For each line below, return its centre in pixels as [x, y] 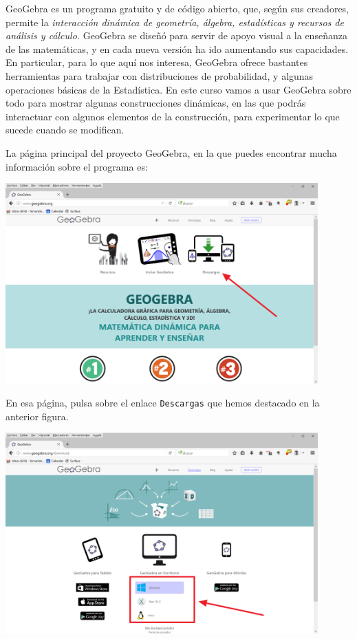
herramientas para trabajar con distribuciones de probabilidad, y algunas [160, 75]
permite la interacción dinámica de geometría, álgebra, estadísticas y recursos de [175, 22]
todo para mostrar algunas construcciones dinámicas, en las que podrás [156, 103]
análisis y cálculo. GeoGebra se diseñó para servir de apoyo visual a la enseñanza [176, 35]
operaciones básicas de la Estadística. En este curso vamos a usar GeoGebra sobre [178, 89]
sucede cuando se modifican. [65, 130]
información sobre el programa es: [77, 166]
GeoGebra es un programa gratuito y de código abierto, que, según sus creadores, [177, 8]
